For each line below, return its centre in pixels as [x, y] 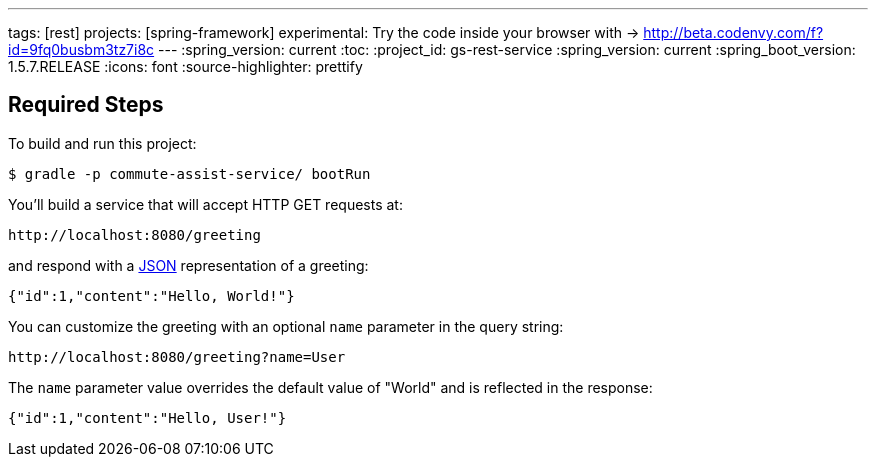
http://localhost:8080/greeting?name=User [177, 356]
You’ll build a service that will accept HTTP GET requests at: [205, 204]
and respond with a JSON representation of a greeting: [188, 265]
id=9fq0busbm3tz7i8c [81, 49]
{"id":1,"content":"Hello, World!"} [151, 295]
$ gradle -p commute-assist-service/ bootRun [189, 173]
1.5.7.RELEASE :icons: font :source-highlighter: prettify [185, 66]
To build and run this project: [102, 143]
